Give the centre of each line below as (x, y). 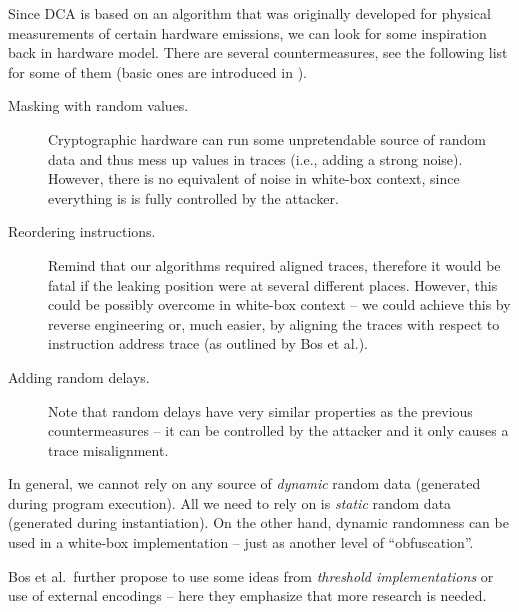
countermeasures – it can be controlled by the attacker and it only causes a (278, 430)
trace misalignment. (108, 449)
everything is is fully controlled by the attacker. (193, 197)
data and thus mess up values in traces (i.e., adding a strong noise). (255, 158)
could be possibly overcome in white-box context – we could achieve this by (279, 304)
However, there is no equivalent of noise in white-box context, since (254, 178)
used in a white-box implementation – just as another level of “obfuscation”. (241, 542)
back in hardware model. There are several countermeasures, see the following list (258, 52)
